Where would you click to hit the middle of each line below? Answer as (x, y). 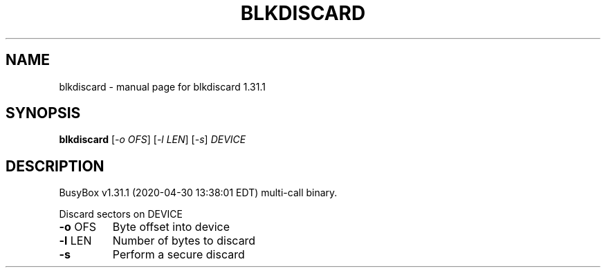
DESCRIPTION (55, 166)
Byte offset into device (171, 227)
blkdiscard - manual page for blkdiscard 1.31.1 (162, 86)
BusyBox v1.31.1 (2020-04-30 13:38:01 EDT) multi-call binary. (198, 193)
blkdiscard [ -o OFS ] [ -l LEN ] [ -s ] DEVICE (153, 140)
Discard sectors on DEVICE (121, 214)
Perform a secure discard (178, 255)
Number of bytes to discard (184, 241)
